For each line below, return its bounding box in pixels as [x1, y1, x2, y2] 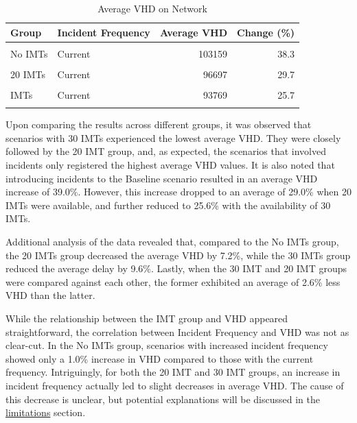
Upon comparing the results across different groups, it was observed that [5, 117, 312, 132]
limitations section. [5, 405, 86, 420]
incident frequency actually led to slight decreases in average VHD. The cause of [5, 378, 344, 392]
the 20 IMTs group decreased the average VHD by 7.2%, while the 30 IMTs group [5, 247, 351, 262]
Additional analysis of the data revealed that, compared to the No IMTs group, [5, 234, 339, 248]
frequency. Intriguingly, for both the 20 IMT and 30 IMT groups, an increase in [5, 365, 341, 379]
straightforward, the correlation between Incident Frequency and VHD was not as [5, 324, 349, 339]
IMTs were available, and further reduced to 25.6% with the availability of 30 [5, 197, 331, 212]
